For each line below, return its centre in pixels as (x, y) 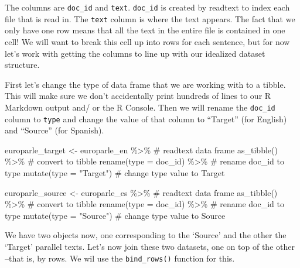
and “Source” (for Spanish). (54, 130)
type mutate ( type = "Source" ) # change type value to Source (115, 215)
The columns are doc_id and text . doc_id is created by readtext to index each (147, 7)
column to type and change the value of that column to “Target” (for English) (146, 118)
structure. (22, 65)
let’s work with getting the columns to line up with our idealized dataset (135, 53)
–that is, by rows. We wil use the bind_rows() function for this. (120, 258)
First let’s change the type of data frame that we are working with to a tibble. (145, 84)
